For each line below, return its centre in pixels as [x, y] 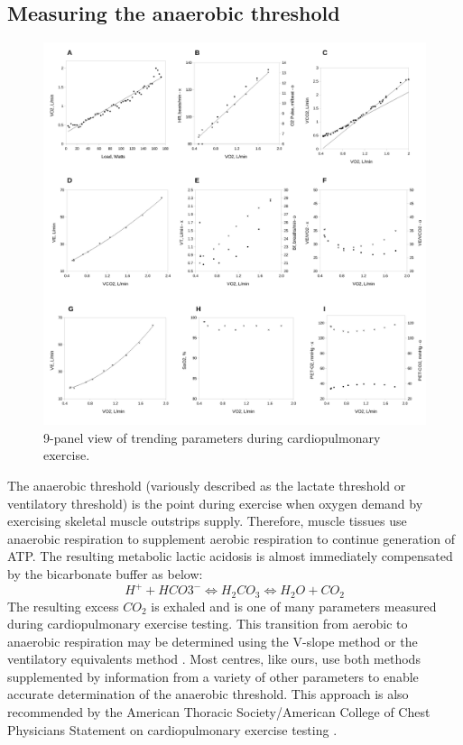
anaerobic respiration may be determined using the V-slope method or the [213, 641]
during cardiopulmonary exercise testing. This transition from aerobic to [208, 624]
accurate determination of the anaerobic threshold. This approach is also [208, 694]
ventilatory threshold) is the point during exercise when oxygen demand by [215, 503]
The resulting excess [63, 606]
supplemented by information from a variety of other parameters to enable [213, 676]
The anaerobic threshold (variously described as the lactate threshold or [207, 485]
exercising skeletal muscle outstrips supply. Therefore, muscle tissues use [207, 521]
